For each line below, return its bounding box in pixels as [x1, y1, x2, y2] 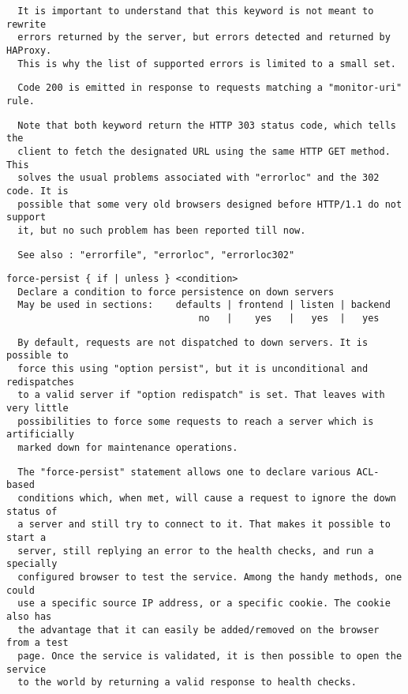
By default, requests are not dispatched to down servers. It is [17, 336, 369, 348]
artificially [6, 429, 74, 441]
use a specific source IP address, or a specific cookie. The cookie [17, 598, 391, 610]
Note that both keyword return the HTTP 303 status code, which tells [17, 119, 396, 131]
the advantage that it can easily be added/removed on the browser [17, 624, 380, 636]
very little [6, 403, 69, 415]
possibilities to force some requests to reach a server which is [17, 415, 374, 427]
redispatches [6, 376, 74, 388]
